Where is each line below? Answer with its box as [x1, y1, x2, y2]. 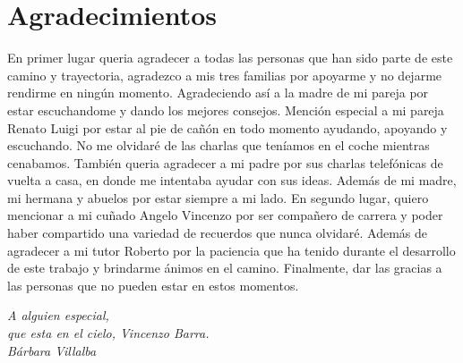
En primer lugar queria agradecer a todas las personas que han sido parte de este [7, 48, 453, 67]
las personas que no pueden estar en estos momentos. [7, 275, 299, 294]
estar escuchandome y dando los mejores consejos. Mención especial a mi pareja [7, 100, 444, 119]
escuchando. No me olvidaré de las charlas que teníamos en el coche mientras [7, 136, 430, 155]
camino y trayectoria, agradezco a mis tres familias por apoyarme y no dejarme [7, 65, 442, 84]
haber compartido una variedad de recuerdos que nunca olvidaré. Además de [7, 224, 428, 242]
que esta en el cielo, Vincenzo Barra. [7, 324, 210, 342]
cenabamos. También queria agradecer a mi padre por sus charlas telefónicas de [7, 153, 443, 172]
